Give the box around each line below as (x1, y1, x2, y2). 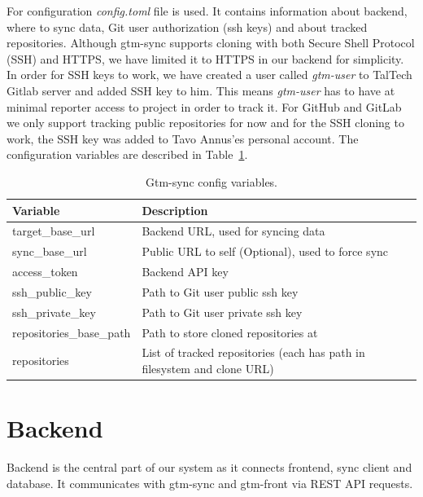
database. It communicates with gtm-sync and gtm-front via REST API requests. (7, 474, 413, 491)
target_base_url (12, 222, 95, 240)
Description (142, 201, 208, 218)
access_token (12, 263, 78, 280)
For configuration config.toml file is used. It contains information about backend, (7, 2, 408, 19)
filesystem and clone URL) (142, 360, 274, 377)
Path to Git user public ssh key (142, 283, 299, 300)
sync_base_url (12, 243, 87, 260)
